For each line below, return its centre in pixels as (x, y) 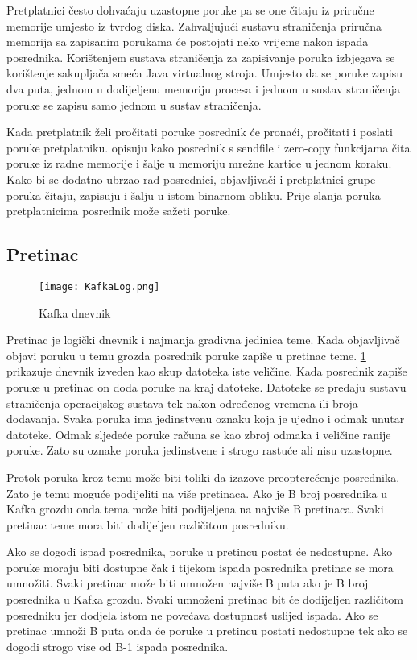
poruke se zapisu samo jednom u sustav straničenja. (134, 104)
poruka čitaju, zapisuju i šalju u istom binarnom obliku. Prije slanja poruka (194, 195)
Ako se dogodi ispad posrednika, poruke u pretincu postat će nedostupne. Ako (200, 552)
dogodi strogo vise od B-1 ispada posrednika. (118, 646)
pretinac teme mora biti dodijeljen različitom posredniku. (148, 524)
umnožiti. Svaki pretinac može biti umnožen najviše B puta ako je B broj (188, 583)
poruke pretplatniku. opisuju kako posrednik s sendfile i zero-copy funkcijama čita (208, 147)
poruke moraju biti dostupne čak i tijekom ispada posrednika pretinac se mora (200, 567)
